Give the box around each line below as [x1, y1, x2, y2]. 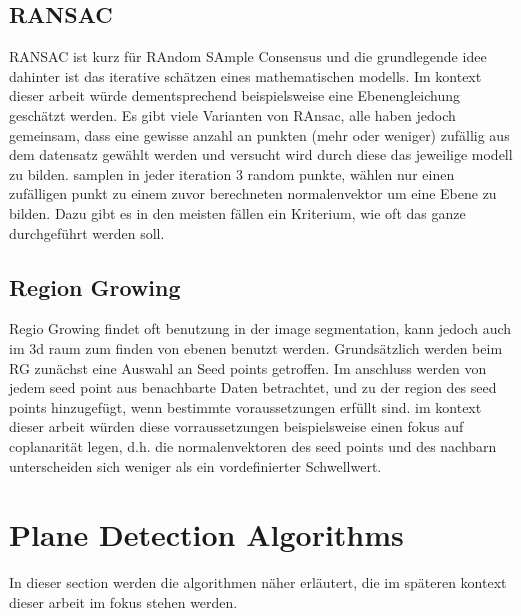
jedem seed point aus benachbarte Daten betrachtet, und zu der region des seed [9, 377, 497, 398]
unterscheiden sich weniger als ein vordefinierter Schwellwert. [9, 455, 382, 476]
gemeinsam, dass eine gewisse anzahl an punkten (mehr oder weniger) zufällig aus [9, 124, 510, 145]
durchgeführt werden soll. [9, 222, 165, 243]
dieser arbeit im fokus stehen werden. [9, 591, 238, 612]
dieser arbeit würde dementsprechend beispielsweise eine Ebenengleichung [9, 85, 461, 106]
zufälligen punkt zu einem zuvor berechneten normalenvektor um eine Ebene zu [9, 183, 497, 204]
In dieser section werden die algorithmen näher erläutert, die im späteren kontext [9, 572, 507, 593]
